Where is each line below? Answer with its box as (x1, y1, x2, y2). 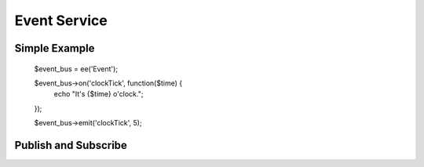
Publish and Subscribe (14, 138, 127, 152)
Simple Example (14, 42, 95, 55)
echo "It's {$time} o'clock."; (53, 89, 144, 99)
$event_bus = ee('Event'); (34, 64, 118, 74)
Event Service (14, 12, 108, 29)
